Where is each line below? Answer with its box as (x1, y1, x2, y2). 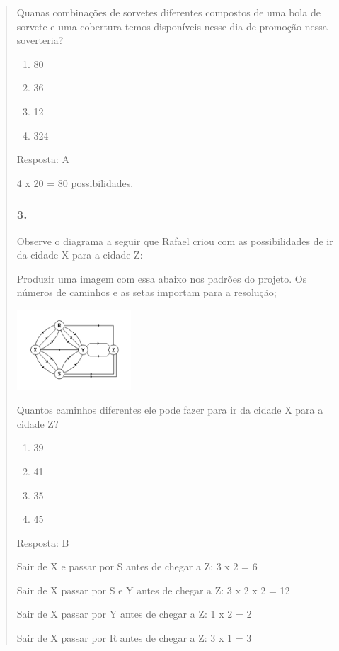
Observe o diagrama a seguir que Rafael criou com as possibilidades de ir (16, 233, 333, 248)
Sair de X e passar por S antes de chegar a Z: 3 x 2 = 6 (16, 559, 258, 574)
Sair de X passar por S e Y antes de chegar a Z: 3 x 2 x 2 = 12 (16, 582, 290, 597)
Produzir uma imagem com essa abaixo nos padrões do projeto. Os (16, 271, 307, 285)
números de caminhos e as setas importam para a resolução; (16, 285, 277, 300)
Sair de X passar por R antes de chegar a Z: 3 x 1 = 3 (16, 630, 252, 645)
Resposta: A (16, 152, 70, 166)
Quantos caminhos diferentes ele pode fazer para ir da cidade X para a (16, 402, 323, 417)
